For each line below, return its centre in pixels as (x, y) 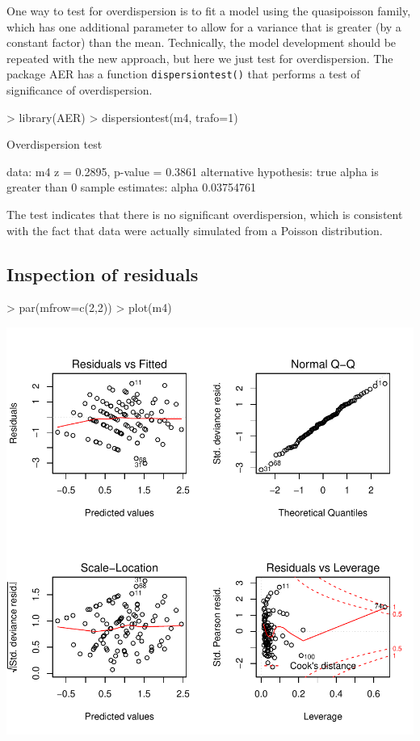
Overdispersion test (55, 144)
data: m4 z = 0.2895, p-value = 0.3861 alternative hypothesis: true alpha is (193, 171)
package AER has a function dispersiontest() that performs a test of (183, 74)
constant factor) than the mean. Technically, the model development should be (202, 42)
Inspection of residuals (103, 274)
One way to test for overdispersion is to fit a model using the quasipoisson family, (209, 11)
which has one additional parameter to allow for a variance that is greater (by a (204, 26)
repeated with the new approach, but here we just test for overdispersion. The (200, 58)
